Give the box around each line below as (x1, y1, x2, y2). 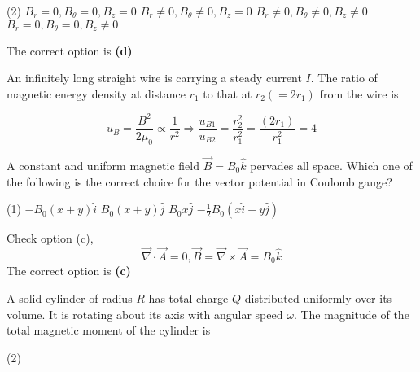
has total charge (148, 290, 229, 306)
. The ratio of (310, 69, 378, 86)
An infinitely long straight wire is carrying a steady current (7, 69, 302, 86)
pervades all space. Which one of (250, 156, 413, 173)
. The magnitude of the (293, 305, 409, 322)
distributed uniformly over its (244, 290, 392, 306)
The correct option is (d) (7, 42, 133, 59)
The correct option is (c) (7, 262, 131, 279)
